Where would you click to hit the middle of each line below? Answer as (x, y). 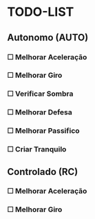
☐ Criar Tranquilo (37, 149)
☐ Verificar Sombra (40, 94)
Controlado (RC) (43, 172)
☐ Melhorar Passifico (44, 131)
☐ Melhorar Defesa (40, 112)
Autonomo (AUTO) (48, 38)
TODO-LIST (41, 12)
